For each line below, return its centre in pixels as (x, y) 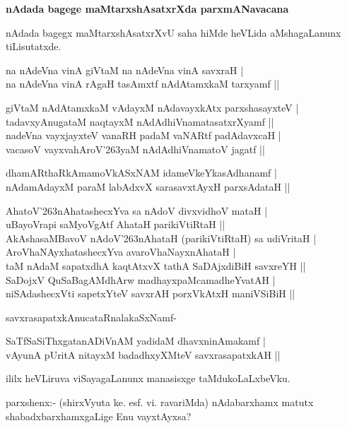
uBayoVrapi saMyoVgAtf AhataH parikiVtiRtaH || (116, 224)
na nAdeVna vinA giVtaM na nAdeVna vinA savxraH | (125, 70)
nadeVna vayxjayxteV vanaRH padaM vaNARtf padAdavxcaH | (143, 135)
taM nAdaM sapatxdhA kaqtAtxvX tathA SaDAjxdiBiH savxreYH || (156, 265)
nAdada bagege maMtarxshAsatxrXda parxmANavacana (147, 8)
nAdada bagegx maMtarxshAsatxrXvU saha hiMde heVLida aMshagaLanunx (173, 32)
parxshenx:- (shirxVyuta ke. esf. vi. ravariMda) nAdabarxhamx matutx (160, 402)
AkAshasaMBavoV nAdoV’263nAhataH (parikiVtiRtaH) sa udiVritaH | (161, 238)
